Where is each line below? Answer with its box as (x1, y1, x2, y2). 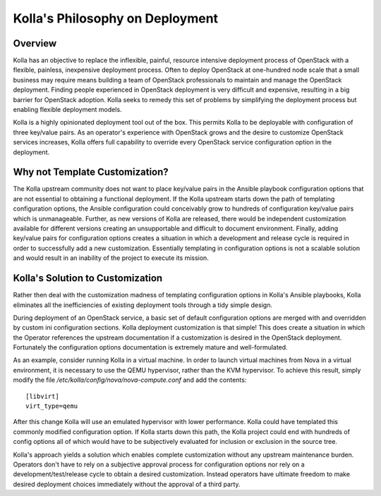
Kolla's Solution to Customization (13, 272, 163, 285)
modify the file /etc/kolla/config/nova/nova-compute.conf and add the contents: (13, 376, 247, 384)
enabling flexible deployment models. (13, 106, 123, 114)
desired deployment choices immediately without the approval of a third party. (13, 480, 241, 488)
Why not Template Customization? (13, 166, 169, 178)
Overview (13, 37, 57, 49)
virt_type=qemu (25, 402, 78, 410)
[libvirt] (25, 392, 59, 400)
